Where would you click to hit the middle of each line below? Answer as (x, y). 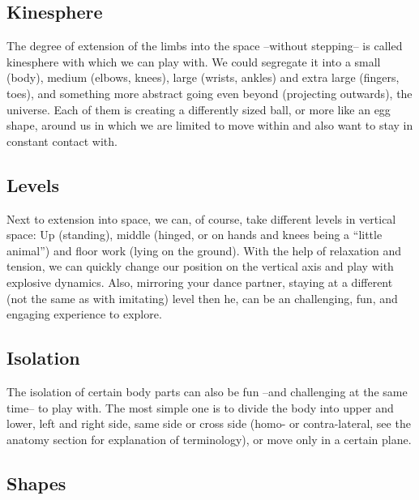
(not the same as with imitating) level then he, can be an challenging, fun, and (202, 298)
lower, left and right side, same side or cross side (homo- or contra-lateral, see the (209, 423)
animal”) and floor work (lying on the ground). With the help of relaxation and (204, 250)
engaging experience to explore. (84, 314)
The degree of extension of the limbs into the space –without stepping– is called (205, 46)
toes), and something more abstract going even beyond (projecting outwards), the (209, 93)
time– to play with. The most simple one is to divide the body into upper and (200, 407)
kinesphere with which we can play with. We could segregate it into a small (194, 61)
